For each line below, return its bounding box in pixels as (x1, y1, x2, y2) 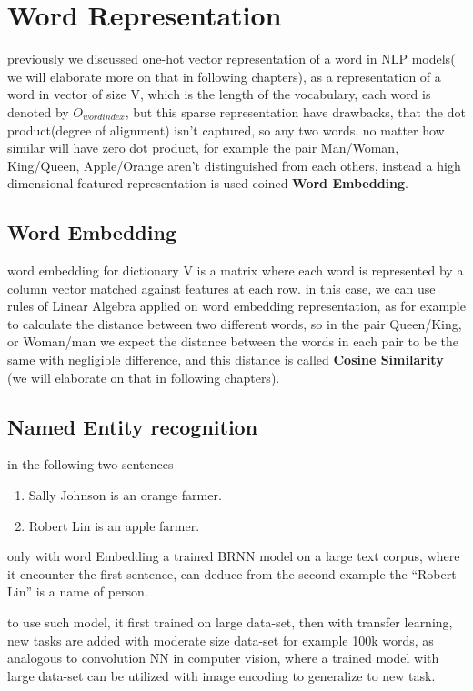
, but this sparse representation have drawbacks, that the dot (125, 102, 466, 121)
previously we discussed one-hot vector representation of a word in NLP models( (7, 49, 456, 68)
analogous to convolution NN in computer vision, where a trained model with (7, 648, 439, 667)
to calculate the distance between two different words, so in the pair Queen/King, (7, 314, 462, 333)
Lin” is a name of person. (7, 582, 148, 601)
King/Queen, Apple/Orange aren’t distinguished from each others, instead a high (7, 155, 461, 175)
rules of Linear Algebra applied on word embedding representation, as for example (7, 296, 466, 315)
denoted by (7, 102, 69, 121)
